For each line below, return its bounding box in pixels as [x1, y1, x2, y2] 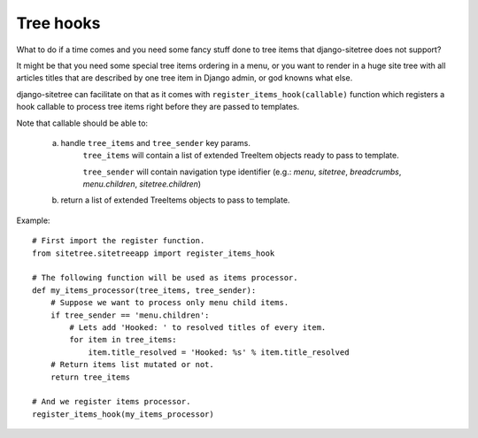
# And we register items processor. [32, 396, 191, 407]
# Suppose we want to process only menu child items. [50, 297, 289, 308]
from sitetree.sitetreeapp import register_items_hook [32, 248, 275, 258]
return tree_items [50, 372, 131, 382]
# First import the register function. [32, 235, 205, 246]
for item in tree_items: [69, 334, 177, 345]
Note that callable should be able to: [16, 118, 149, 128]
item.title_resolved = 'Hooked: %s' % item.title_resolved [88, 347, 350, 357]
